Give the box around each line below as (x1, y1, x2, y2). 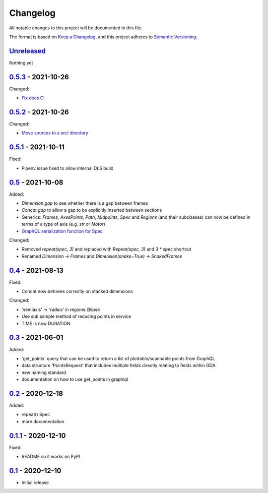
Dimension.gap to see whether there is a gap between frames (21, 200, 148, 206)
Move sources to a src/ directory (21, 130, 89, 136)
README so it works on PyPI (21, 454, 80, 460)
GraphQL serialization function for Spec (21, 228, 103, 234)
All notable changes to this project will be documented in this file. (9, 25, 143, 31)
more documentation (21, 418, 65, 424)
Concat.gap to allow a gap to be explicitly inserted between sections (21, 207, 162, 213)
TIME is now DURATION (21, 320, 70, 326)
